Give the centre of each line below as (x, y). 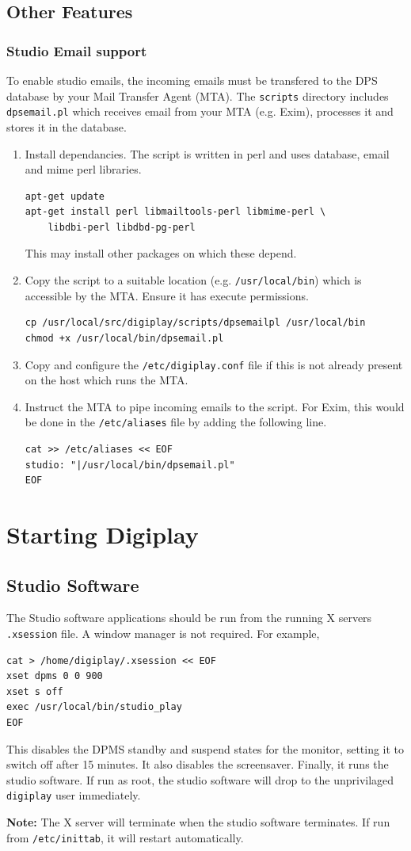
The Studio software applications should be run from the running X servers (189, 618)
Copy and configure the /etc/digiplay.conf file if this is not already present (214, 364)
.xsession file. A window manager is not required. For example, (163, 633)
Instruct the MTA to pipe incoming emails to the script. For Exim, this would (215, 406)
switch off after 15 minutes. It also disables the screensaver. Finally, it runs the (198, 764)
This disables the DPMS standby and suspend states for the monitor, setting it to (205, 748)
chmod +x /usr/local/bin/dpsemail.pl (124, 338)
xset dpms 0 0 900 (55, 676)
